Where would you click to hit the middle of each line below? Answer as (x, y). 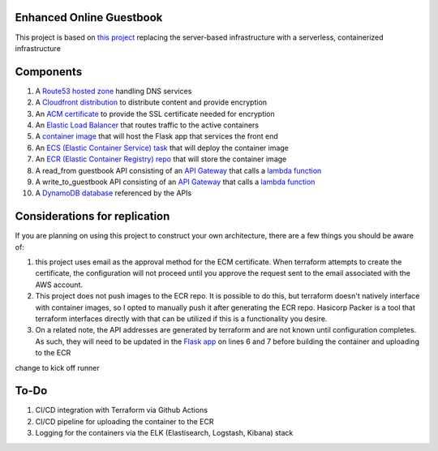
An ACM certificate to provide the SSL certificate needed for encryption (155, 114)
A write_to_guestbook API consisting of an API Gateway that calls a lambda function (175, 182)
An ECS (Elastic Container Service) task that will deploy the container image (162, 148)
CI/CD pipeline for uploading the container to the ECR (125, 421)
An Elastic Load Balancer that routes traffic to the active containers (147, 125)
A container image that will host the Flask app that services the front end (157, 136)
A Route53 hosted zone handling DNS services (114, 91)
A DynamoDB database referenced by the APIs (114, 193)
